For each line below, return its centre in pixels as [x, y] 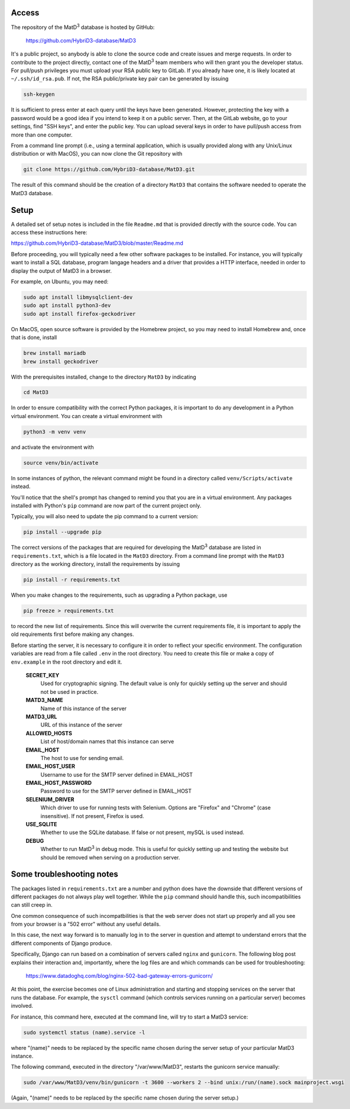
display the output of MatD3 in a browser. [61, 271]
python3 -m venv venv [55, 431]
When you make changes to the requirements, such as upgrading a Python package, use [119, 595]
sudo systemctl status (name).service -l [84, 1032]
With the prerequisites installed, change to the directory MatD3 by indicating [103, 377]
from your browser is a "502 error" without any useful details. [86, 924]
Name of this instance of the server [84, 708]
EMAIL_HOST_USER [51, 767]
